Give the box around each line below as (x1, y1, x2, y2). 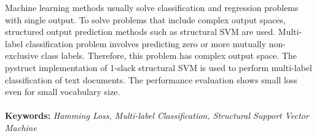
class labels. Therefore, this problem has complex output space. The (41, 49, 297, 62)
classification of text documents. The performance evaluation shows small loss (5, 73, 297, 86)
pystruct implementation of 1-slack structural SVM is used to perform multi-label (5, 61, 312, 74)
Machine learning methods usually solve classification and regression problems (5, 1, 299, 13)
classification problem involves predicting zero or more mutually (25, 37, 267, 50)
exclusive (5, 49, 39, 62)
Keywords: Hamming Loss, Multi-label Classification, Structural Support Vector (5, 109, 309, 122)
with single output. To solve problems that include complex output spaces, (5, 13, 286, 26)
